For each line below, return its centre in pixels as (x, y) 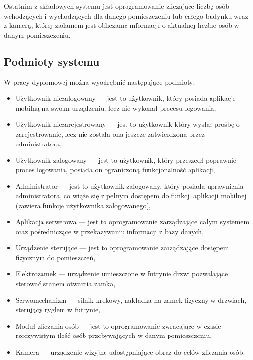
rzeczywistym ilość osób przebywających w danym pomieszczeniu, (114, 335)
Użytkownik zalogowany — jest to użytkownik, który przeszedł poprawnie (126, 160)
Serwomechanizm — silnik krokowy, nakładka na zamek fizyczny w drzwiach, (131, 300)
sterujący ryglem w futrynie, (58, 309)
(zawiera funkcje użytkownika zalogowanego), (83, 205)
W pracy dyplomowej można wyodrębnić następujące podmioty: (100, 82)
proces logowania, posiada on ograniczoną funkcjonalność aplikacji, (115, 169)
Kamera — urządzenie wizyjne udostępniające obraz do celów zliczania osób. (130, 352)
